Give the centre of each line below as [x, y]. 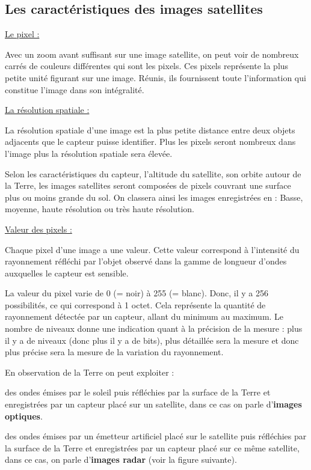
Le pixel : [22, 34]
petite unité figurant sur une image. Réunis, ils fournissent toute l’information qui [155, 77]
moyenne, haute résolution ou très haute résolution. [100, 209]
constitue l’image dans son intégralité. [75, 89]
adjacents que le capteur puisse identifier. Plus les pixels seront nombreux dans [150, 142]
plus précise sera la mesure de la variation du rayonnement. [114, 352]
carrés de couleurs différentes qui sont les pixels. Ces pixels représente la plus [147, 66]
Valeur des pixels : [38, 229]
